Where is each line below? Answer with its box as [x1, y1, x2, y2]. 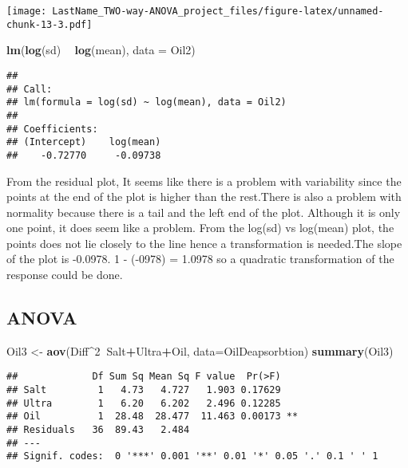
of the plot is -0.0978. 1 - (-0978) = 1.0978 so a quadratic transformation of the [6, 250, 394, 267]
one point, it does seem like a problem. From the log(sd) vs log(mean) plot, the [6, 219, 394, 236]
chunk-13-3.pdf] [6, 18, 93, 30]
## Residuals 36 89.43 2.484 [6, 424, 190, 436]
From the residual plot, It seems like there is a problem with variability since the [6, 172, 402, 189]
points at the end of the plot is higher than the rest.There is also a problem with [6, 188, 402, 205]
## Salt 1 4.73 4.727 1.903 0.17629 [6, 384, 281, 396]
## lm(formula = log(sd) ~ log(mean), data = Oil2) [6, 96, 287, 108]
